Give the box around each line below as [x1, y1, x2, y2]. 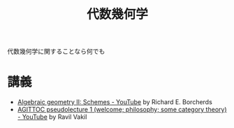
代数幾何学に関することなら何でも [7, 47, 105, 56]
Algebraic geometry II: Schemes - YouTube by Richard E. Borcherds [17, 98, 213, 106]
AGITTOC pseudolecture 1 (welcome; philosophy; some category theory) [17, 106, 227, 114]
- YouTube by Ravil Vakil [17, 113, 87, 121]
